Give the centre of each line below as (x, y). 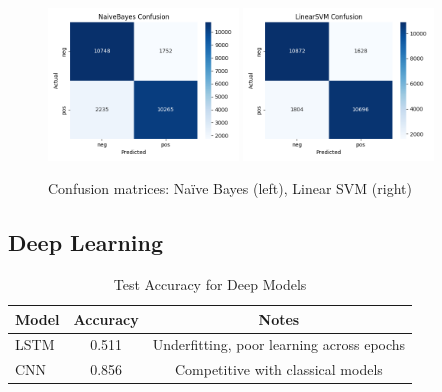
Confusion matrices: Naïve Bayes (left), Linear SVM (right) (230, 188)
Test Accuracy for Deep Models (210, 284)
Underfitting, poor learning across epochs (279, 344)
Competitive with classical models (278, 369)
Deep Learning (86, 242)
